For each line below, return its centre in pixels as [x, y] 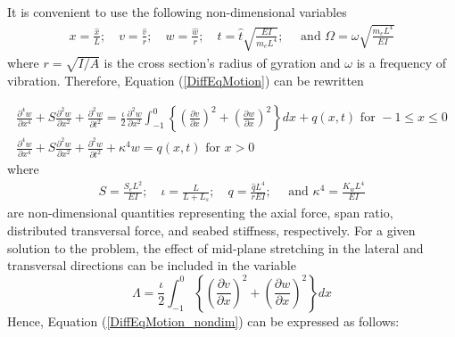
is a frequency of [401, 62]
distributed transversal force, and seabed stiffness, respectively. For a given [211, 230]
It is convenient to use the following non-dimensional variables [177, 12]
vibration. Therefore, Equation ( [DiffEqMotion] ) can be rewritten [186, 80]
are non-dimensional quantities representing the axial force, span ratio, [200, 213]
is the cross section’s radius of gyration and [222, 62]
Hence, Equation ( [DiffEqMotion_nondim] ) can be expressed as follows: [203, 321]
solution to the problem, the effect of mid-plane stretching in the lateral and [215, 247]
